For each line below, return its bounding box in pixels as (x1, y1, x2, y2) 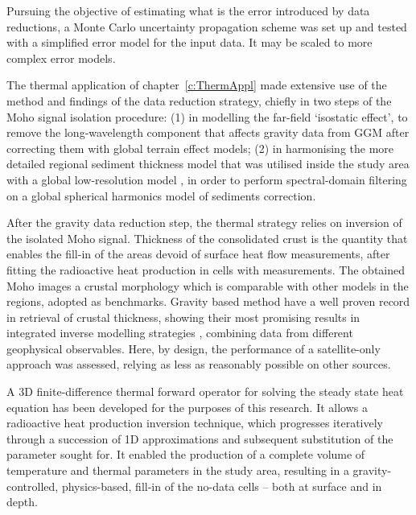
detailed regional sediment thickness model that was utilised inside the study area (6, 155, 410, 172)
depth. (6, 493, 38, 510)
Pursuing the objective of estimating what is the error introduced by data (6, 2, 370, 19)
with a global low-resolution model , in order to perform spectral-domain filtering (6, 171, 407, 187)
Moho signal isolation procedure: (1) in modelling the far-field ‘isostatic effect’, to (6, 108, 408, 125)
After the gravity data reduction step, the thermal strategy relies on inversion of (6, 214, 402, 231)
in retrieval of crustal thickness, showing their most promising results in (6, 308, 360, 325)
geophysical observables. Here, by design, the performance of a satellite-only (6, 340, 381, 356)
